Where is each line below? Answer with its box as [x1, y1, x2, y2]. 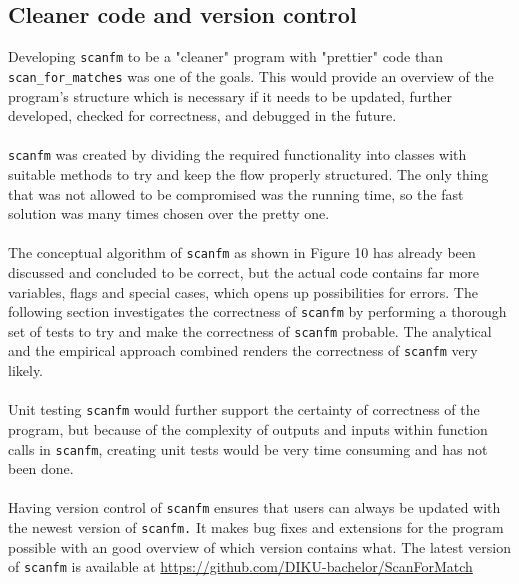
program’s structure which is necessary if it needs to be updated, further [8, 85, 453, 106]
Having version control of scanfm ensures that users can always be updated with [8, 497, 501, 518]
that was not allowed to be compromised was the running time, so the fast [8, 183, 464, 204]
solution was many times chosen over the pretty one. [8, 203, 330, 224]
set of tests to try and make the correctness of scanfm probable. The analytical [8, 320, 492, 341]
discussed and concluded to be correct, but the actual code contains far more [8, 261, 480, 282]
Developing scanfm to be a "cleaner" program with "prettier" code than [8, 46, 443, 67]
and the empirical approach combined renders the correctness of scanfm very [8, 340, 478, 361]
